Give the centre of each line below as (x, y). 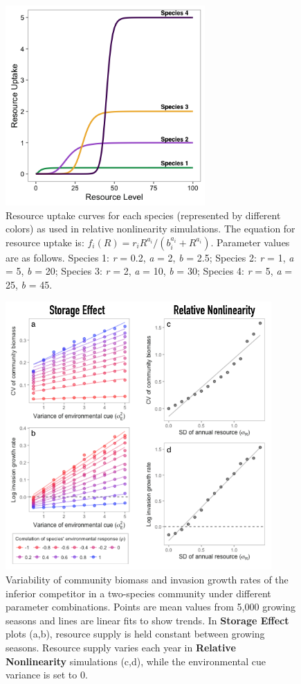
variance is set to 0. (47, 675)
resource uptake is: (45, 242)
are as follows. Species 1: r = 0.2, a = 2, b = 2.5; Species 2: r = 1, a (150, 257)
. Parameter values (250, 242)
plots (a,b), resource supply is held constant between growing (135, 634)
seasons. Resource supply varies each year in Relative (121, 647)
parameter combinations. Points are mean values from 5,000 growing (151, 607)
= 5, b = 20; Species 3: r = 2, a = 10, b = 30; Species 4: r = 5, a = (149, 271)
